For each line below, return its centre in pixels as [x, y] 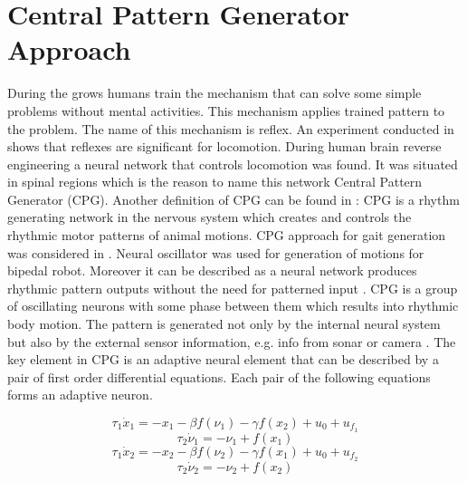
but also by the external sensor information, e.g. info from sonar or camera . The [232, 341]
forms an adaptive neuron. [80, 395]
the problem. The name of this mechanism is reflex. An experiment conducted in [231, 128]
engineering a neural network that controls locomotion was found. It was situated [233, 164]
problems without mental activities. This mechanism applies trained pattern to [226, 110]
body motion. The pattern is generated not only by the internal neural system [224, 324]
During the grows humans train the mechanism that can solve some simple [214, 93]
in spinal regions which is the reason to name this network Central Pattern [215, 182]
